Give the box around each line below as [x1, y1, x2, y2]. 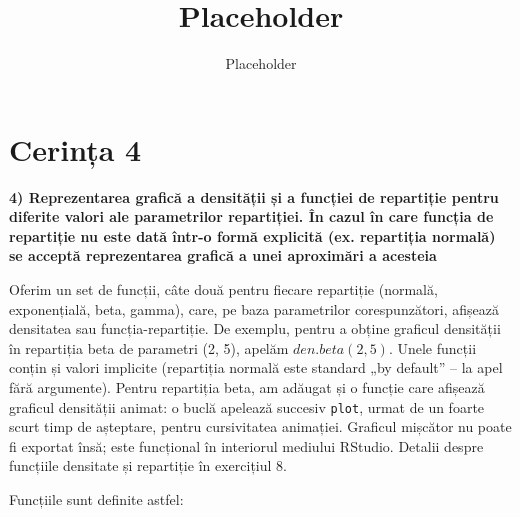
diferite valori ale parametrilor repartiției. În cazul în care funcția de [9, 206, 494, 227]
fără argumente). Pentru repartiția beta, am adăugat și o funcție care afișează [9, 377, 485, 397]
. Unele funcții [388, 337, 477, 358]
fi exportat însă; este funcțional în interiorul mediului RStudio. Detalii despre [9, 435, 484, 456]
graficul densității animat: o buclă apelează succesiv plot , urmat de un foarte [9, 396, 485, 417]
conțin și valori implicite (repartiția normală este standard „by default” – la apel [9, 357, 503, 378]
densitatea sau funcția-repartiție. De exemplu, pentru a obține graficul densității [9, 318, 501, 339]
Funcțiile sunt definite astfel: [9, 489, 184, 510]
